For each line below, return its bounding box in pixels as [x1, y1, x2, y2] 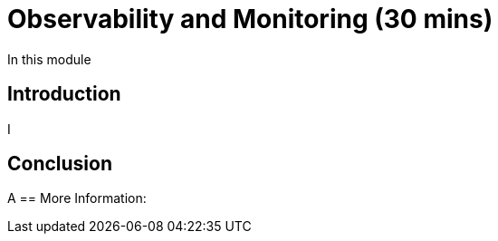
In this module [7, 51, 91, 67]
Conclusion [7, 152, 113, 176]
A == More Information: [7, 190, 147, 207]
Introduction [7, 82, 121, 106]
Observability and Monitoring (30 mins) [7, 4, 493, 34]
